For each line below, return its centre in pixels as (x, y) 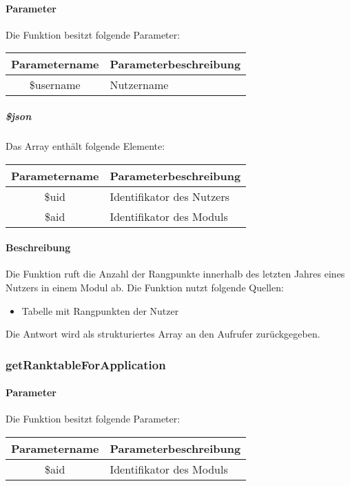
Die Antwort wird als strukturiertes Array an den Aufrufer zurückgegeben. (163, 334)
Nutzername (139, 85)
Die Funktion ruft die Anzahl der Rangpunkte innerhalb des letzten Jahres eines (175, 274)
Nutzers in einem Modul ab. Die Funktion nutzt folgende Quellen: (145, 287)
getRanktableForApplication (86, 364)
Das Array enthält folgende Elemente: (85, 145)
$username (55, 85)
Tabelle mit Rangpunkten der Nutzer (100, 310)
